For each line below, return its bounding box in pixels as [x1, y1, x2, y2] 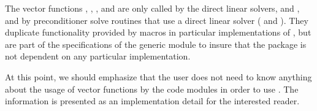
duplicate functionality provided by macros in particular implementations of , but [5, 26, 311, 39]
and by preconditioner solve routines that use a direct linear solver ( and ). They [5, 13, 308, 26]
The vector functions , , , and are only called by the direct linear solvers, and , [5, 2, 300, 14]
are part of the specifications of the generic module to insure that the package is [5, 37, 307, 50]
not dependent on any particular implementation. [5, 50, 191, 63]
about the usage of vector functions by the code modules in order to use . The [5, 82, 299, 95]
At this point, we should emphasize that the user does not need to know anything [5, 70, 312, 83]
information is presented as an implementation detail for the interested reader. [5, 94, 300, 107]
